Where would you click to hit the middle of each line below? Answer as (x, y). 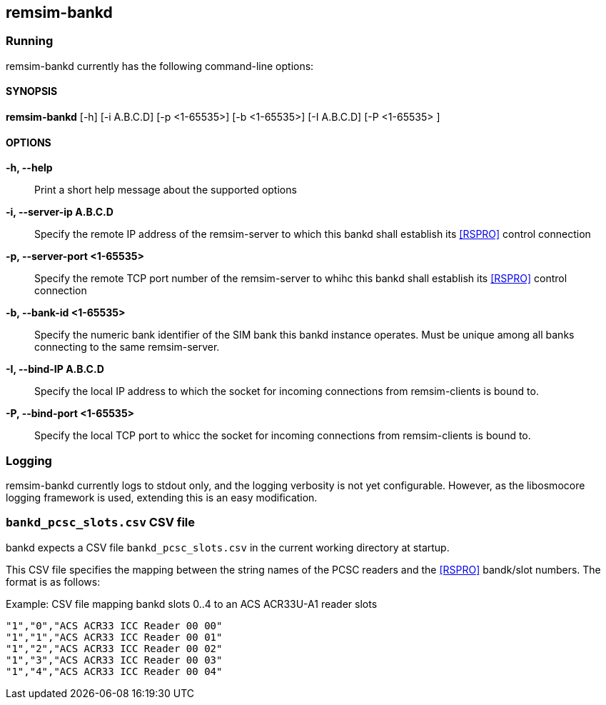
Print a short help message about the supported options (166, 190)
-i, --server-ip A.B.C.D (60, 212)
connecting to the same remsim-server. (127, 347)
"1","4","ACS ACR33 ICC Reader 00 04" (114, 671)
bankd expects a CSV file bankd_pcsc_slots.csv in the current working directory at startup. (228, 547)
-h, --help (29, 168)
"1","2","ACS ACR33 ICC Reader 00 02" (114, 648)
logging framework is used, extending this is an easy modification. (162, 497)
